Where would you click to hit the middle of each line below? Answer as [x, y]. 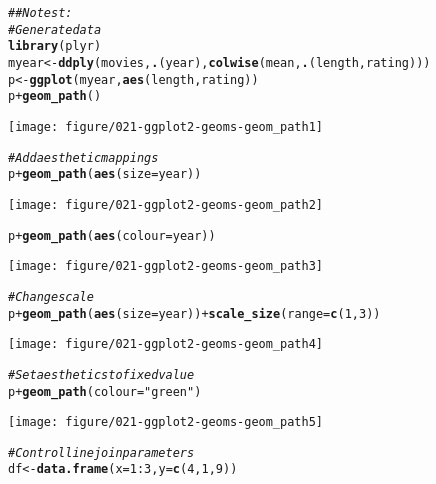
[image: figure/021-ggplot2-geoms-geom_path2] [165, 204]
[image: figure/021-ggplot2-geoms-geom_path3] [165, 266]
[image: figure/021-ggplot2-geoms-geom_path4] [165, 344]
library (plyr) [55, 46]
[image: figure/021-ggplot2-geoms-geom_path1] [165, 126]
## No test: [40, 13]
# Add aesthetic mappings [83, 157]
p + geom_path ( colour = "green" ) [105, 391]
